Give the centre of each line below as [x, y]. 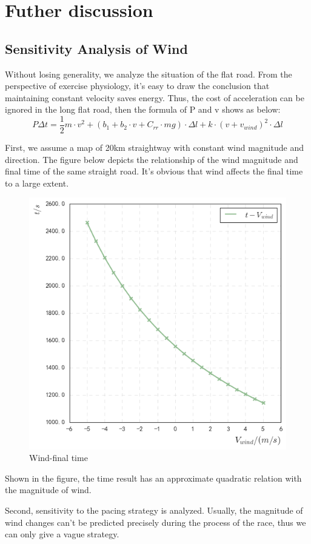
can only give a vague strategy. [62, 534]
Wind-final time [59, 458]
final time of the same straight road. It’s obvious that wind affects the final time [154, 171]
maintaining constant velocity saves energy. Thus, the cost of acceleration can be [155, 97]
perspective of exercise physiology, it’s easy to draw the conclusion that [137, 86]
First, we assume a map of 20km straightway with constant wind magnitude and [154, 148]
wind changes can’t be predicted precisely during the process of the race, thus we [155, 522]
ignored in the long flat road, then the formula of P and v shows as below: [143, 109]
